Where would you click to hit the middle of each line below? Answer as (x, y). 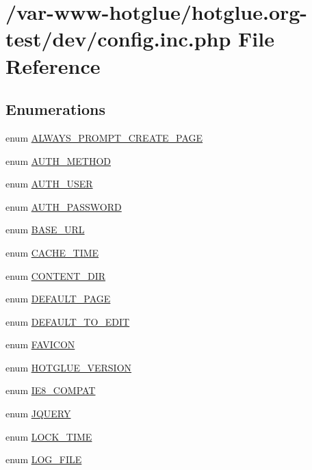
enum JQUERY (38, 414)
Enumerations (56, 109)
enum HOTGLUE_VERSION (69, 367)
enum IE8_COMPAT (51, 390)
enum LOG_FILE (44, 459)
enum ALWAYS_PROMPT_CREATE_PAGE (104, 137)
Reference (53, 65)
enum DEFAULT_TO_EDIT (68, 321)
